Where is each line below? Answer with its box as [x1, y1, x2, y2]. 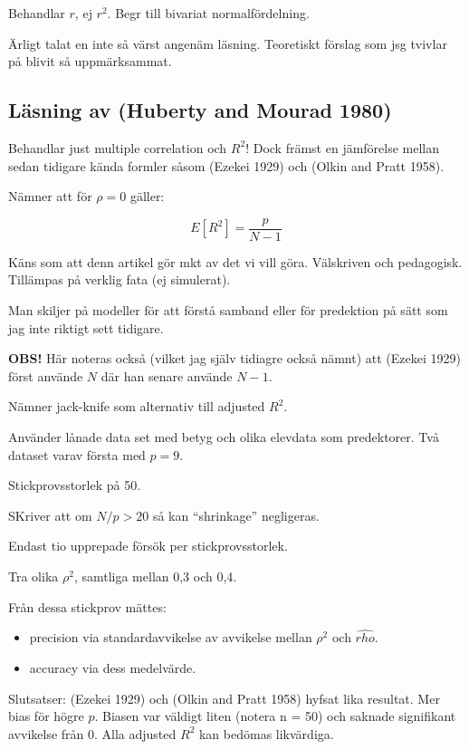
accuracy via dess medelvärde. [29, 658, 196, 677]
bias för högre [8, 706, 84, 725]
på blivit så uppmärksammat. [8, 52, 172, 71]
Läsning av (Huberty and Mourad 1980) [8, 96, 392, 124]
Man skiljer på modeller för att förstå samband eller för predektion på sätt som [8, 301, 448, 320]
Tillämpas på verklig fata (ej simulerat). [8, 270, 231, 289]
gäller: [129, 187, 165, 206]
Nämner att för [8, 187, 92, 206]
